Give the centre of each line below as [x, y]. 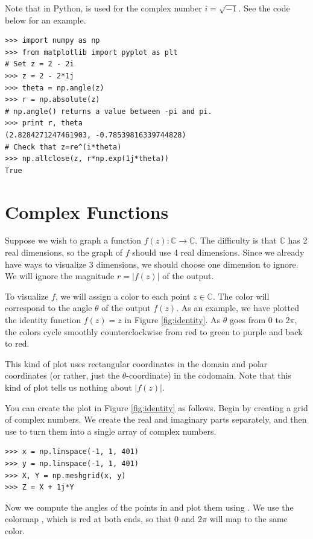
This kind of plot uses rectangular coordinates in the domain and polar [136, 363]
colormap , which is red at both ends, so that [88, 519]
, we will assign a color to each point [123, 296]
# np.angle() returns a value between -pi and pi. [109, 111]
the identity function [43, 320]
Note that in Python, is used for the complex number [103, 8]
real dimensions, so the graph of [64, 252]
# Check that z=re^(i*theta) [63, 147]
